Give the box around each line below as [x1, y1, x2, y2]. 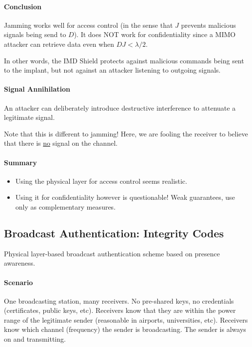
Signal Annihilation [4, 84, 71, 94]
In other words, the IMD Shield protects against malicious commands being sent [4, 55, 244, 65]
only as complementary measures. [15, 201, 116, 212]
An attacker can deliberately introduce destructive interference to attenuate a [4, 102, 236, 113]
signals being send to [4, 29, 66, 39]
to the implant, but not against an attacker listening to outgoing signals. [4, 65, 221, 75]
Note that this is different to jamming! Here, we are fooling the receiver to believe [4, 128, 248, 138]
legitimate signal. [4, 112, 55, 122]
